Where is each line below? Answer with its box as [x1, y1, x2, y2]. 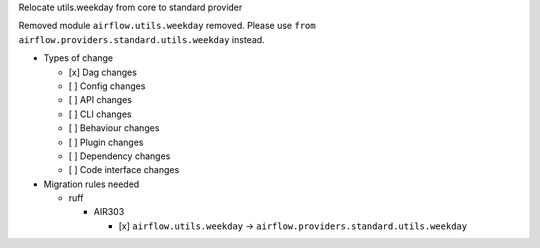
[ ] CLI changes [68, 108, 132, 120]
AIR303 [93, 206, 125, 218]
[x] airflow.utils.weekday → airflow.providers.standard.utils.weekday [118, 220, 468, 232]
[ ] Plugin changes [68, 136, 144, 148]
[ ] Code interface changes [68, 164, 180, 176]
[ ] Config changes [68, 80, 146, 92]
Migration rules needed [43, 178, 140, 190]
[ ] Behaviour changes [68, 122, 160, 134]
